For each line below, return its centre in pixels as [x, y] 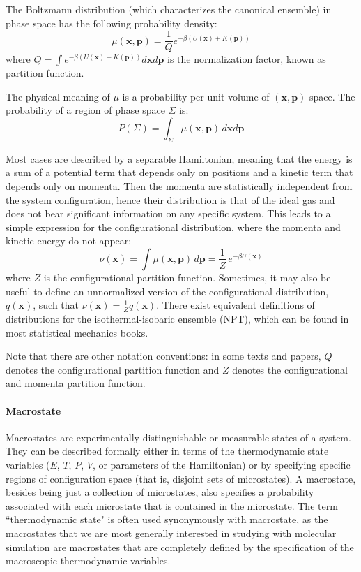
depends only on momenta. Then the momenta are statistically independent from [179, 186]
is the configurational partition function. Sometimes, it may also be [187, 277]
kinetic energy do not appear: [69, 241]
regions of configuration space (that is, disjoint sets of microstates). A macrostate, [181, 478]
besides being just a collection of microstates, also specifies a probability [160, 492]
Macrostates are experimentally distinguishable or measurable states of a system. [178, 437]
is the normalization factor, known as [247, 59]
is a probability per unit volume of [196, 96]
